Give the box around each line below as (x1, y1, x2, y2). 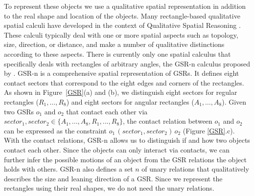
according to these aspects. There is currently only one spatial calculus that (4, 48, 231, 59)
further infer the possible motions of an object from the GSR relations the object (4, 154, 247, 164)
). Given (222, 96, 247, 107)
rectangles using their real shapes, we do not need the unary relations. (4, 183, 214, 193)
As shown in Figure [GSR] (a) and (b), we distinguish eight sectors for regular (4, 87, 237, 97)
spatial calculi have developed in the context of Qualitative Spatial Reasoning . (4, 20, 241, 30)
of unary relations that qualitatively (141, 164, 249, 174)
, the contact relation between (123, 116, 212, 126)
